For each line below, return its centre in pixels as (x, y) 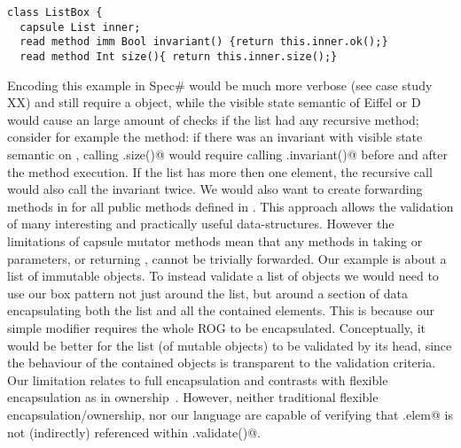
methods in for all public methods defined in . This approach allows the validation (230, 206)
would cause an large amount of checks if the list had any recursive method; (213, 119)
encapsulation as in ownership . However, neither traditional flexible (193, 397)
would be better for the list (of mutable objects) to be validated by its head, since (230, 345)
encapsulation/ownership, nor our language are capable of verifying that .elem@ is (230, 414)
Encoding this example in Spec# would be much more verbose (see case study (220, 85)
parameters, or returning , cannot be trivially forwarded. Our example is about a (227, 258)
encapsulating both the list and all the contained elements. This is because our (221, 310)
